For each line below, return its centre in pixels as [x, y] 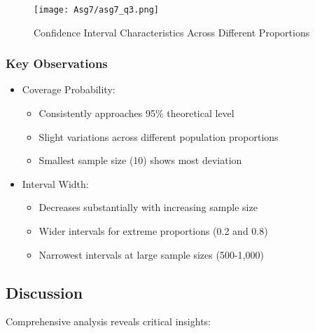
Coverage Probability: [69, 89]
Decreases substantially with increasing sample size [148, 207]
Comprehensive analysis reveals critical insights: [108, 321]
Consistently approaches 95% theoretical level [136, 113]
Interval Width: [55, 183]
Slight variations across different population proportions [159, 136]
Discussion [44, 292]
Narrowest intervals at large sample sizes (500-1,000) [151, 254]
